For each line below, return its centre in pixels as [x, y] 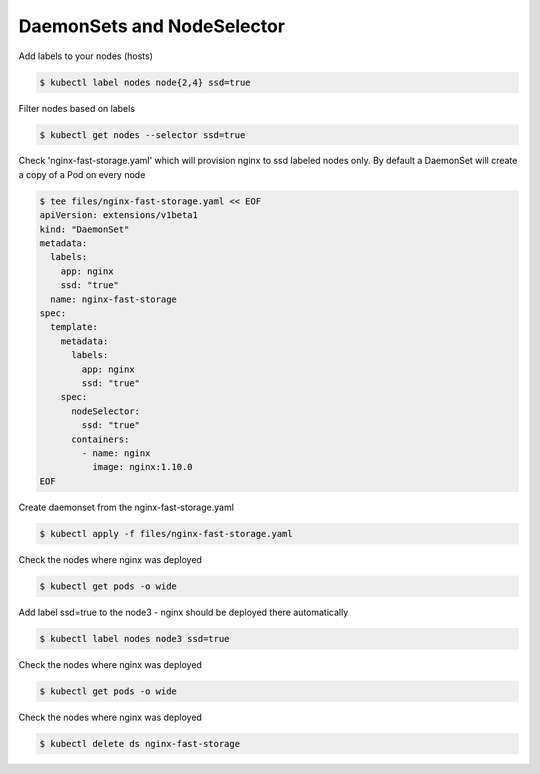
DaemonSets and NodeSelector [151, 26]
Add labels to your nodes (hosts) [86, 56]
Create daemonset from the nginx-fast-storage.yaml [126, 507]
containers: [100, 439]
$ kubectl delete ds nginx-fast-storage [139, 743]
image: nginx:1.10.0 [142, 467]
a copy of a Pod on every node [82, 174]
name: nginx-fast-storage [113, 299]
